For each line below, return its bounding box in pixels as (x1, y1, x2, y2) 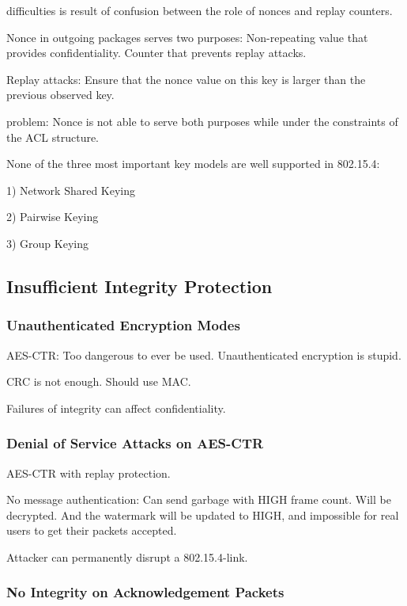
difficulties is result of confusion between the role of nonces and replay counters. (6, 2, 393, 18)
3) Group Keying (6, 234, 89, 251)
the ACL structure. (6, 128, 100, 145)
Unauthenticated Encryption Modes (6, 315, 240, 335)
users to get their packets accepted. (6, 522, 177, 539)
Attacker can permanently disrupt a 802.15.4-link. (6, 548, 248, 565)
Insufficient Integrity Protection (6, 273, 273, 298)
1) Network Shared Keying (6, 181, 136, 198)
